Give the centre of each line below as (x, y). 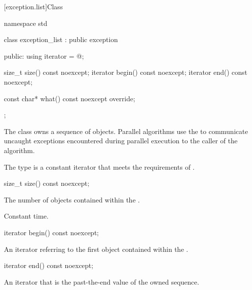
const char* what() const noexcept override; (70, 98)
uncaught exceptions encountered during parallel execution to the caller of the (121, 141)
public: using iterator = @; (44, 56)
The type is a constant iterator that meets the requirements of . (99, 167)
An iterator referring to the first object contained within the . (96, 249)
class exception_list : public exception (61, 39)
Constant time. (26, 216)
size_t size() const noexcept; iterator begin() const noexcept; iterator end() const (126, 72)
